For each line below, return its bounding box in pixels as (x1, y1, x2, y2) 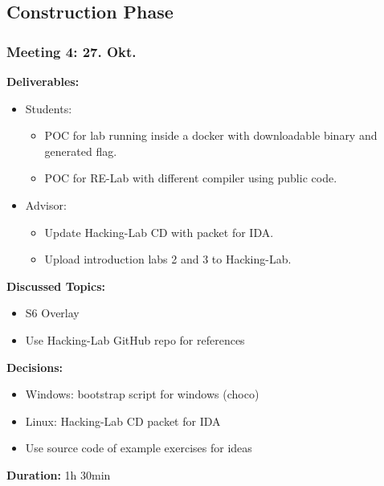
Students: (25, 100, 72, 116)
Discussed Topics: (6, 277, 105, 294)
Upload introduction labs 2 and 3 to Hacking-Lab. (44, 251, 292, 268)
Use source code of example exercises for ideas (25, 439, 252, 456)
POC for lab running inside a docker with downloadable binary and (44, 127, 378, 144)
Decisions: (6, 358, 63, 375)
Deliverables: (6, 73, 80, 89)
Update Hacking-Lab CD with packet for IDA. (44, 223, 274, 240)
